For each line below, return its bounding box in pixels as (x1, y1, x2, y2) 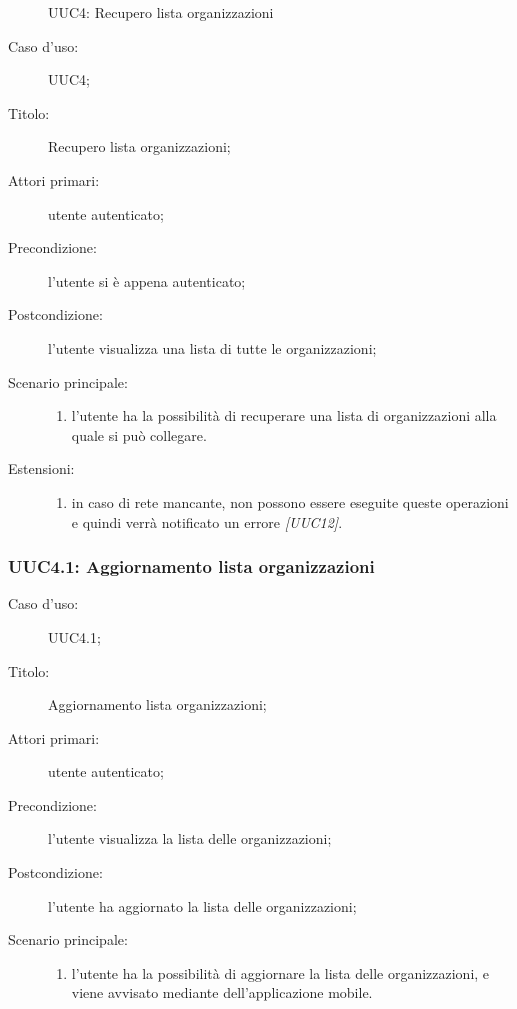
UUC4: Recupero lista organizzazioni (48, 2, 274, 22)
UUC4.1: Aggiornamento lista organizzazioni (8, 554, 375, 579)
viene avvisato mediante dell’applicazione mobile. (71, 982, 373, 1003)
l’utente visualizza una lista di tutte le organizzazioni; (48, 337, 377, 358)
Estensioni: (8, 458, 75, 479)
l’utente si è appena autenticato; (48, 270, 246, 291)
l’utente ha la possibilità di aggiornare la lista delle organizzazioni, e (71, 962, 490, 983)
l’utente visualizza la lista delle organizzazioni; (48, 828, 332, 849)
